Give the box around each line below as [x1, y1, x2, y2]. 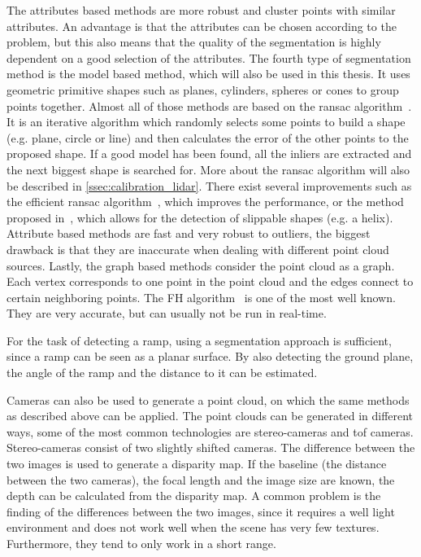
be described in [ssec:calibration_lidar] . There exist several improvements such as [7, 177, 412, 194]
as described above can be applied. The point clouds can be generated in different [7, 407, 414, 424]
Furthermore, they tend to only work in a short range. [7, 535, 276, 551]
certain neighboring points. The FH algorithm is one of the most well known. [7, 288, 396, 305]
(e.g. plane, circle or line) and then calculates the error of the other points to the [7, 129, 409, 146]
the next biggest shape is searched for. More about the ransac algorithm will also [7, 160, 410, 178]
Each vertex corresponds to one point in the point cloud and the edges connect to [7, 273, 414, 290]
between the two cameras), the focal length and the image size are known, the [7, 471, 395, 488]
